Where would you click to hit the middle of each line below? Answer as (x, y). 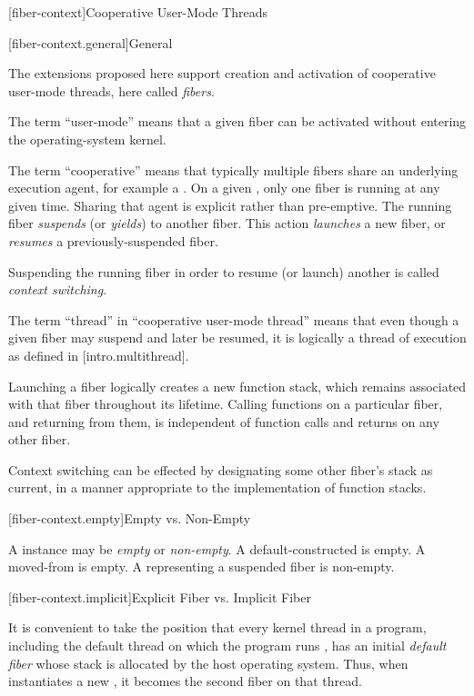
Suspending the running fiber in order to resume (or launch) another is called (224, 271)
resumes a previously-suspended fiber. (113, 240)
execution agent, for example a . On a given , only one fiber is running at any (224, 188)
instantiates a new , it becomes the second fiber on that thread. (185, 681)
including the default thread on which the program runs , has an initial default (227, 646)
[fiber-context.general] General (91, 42)
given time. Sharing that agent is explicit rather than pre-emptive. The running (230, 205)
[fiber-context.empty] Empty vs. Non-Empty (130, 518)
